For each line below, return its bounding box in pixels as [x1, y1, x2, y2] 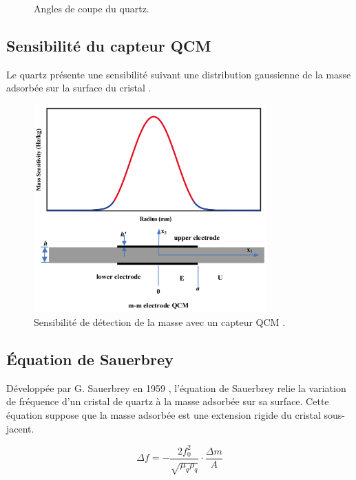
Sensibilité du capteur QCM [6, 34, 211, 56]
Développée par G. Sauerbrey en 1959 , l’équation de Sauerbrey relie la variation [6, 380, 346, 395]
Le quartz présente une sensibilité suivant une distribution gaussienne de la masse [6, 67, 351, 81]
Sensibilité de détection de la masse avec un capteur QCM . [34, 314, 286, 329]
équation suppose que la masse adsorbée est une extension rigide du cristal [6, 407, 321, 422]
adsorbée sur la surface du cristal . [6, 80, 151, 95]
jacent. [6, 421, 34, 435]
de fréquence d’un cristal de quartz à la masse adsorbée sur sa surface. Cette [6, 394, 329, 408]
